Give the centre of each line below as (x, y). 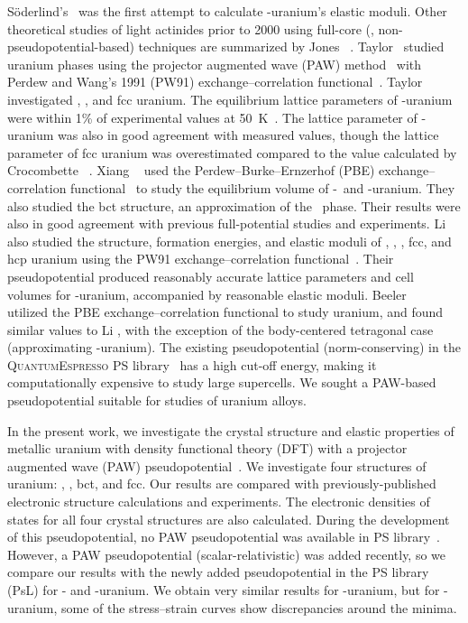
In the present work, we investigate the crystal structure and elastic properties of (231, 430)
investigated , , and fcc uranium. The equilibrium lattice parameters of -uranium (230, 99)
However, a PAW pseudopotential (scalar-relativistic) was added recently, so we (227, 554)
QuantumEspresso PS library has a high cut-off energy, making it (192, 364)
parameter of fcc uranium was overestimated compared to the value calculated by (232, 152)
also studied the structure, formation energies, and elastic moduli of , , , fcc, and (229, 241)
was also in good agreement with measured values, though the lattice (248, 135)
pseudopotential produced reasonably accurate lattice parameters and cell (211, 276)
